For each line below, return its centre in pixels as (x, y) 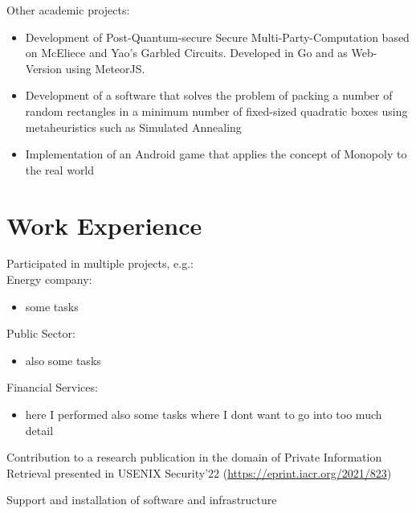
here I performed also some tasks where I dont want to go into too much (204, 415)
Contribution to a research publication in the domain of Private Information (194, 457)
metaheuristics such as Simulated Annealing (133, 127)
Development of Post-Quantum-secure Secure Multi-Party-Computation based (217, 37)
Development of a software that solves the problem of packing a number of (209, 95)
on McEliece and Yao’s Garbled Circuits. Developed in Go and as (186, 53)
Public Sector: (41, 333)
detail (39, 430)
